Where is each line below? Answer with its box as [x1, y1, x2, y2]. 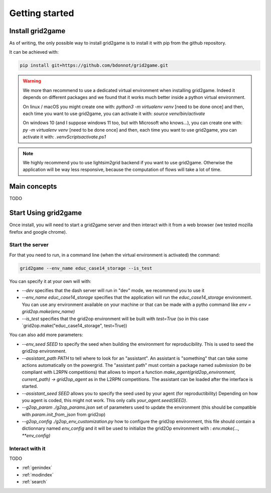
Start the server [9, 241, 49, 248]
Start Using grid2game [9, 209, 82, 217]
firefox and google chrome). [9, 229, 67, 235]
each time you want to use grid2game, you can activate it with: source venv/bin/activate [23, 111, 205, 117]
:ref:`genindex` [22, 465, 53, 471]
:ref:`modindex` [22, 471, 54, 477]
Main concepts [9, 182, 57, 191]
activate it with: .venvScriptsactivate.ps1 [23, 134, 106, 140]
